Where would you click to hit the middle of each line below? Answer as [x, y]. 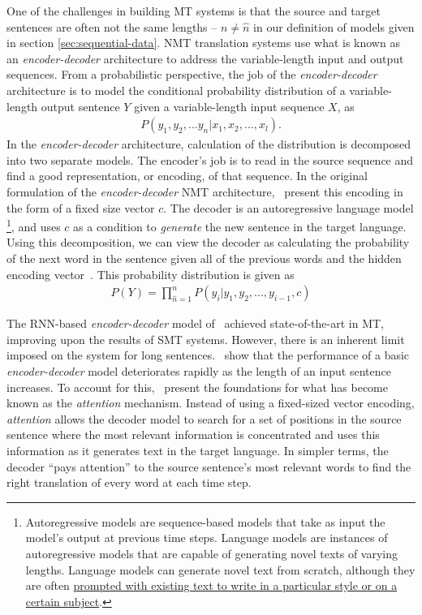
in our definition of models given [334, 26]
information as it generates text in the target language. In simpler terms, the [198, 450]
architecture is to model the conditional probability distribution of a [176, 90]
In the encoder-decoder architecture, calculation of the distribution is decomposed [209, 144]
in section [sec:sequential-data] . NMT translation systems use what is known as [203, 43]
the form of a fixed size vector [81, 207]
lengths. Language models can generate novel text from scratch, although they [220, 569]
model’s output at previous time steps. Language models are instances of [207, 538]
